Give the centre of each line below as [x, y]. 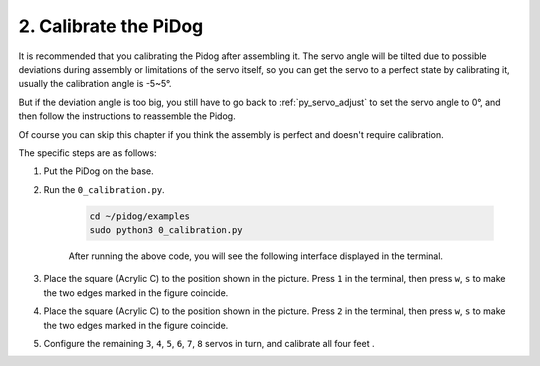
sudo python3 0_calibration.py [166, 230]
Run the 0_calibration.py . [104, 189]
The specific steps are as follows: [87, 152]
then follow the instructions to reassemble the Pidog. [127, 116]
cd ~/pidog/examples [139, 216]
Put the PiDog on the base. [98, 171]
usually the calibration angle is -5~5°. [95, 84]
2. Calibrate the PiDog [111, 26]
